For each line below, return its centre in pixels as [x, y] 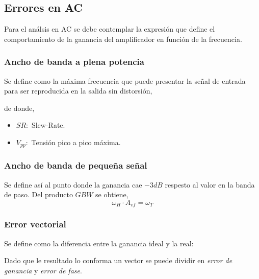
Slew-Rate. [48, 125]
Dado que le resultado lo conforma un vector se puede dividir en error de [118, 260]
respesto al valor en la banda [210, 184]
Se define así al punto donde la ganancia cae [73, 184]
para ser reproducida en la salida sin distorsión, [78, 91]
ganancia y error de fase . [43, 270]
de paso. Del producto [38, 194]
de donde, [19, 108]
